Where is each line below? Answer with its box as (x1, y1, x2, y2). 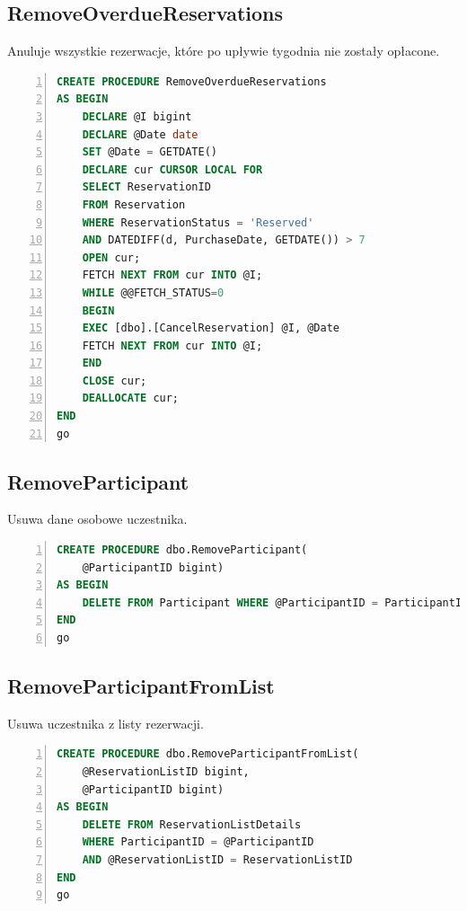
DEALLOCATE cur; (82, 392, 180, 405)
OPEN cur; (82, 251, 141, 264)
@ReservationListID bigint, (82, 765, 250, 779)
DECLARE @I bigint (82, 110, 192, 123)
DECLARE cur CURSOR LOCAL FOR (82, 163, 263, 176)
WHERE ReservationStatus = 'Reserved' (82, 216, 314, 229)
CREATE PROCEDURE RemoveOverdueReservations (57, 75, 327, 88)
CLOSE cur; (82, 374, 147, 387)
